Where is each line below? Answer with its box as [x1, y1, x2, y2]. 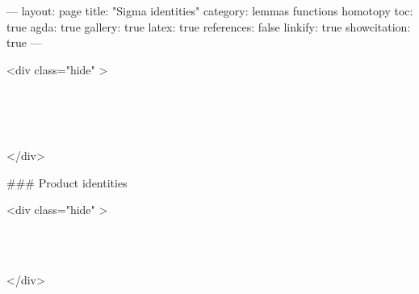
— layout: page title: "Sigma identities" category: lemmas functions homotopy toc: [6, 2, 413, 19]
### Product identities [6, 174, 128, 191]
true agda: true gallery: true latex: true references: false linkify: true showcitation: [6, 18, 411, 35]
